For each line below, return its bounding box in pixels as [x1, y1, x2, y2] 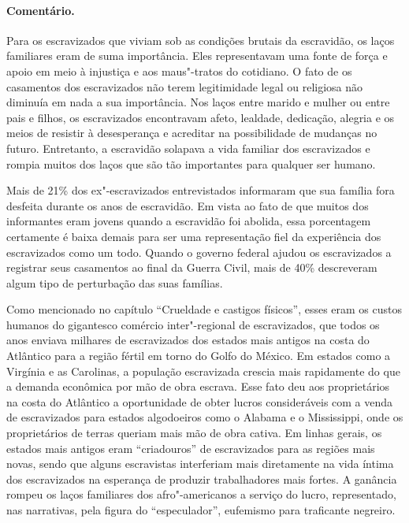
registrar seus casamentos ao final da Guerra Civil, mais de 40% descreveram [6, 259, 377, 276]
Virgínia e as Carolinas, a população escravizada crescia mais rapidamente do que [6, 362, 400, 379]
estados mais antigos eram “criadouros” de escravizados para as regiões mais [6, 440, 375, 456]
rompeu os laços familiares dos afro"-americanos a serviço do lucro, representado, [6, 486, 396, 503]
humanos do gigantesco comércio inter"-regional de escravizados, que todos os [6, 316, 380, 332]
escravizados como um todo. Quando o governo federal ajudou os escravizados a [6, 243, 392, 260]
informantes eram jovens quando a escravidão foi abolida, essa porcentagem [6, 213, 371, 229]
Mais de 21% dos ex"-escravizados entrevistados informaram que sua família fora [6, 182, 395, 198]
